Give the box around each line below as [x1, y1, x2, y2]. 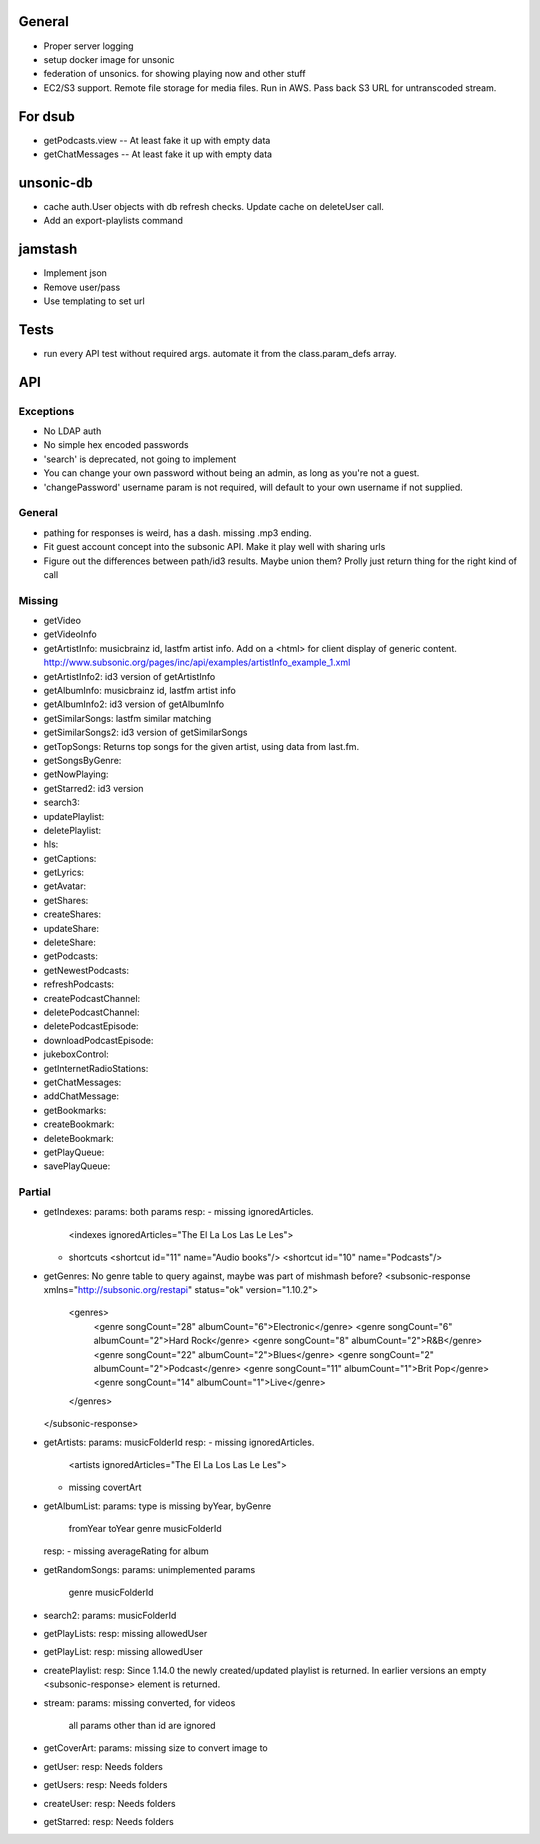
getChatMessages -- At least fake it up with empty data [43, 148, 273, 160]
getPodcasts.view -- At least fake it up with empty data [43, 134, 271, 146]
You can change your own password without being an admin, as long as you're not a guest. [43, 467, 420, 479]
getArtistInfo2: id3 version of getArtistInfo [43, 670, 216, 682]
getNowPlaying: [43, 768, 109, 780]
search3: [43, 796, 80, 809]
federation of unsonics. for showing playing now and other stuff [43, 68, 306, 80]
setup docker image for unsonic [43, 53, 175, 65]
